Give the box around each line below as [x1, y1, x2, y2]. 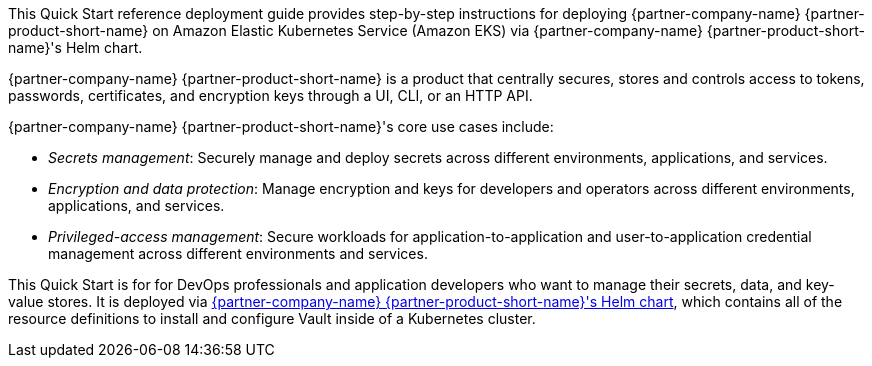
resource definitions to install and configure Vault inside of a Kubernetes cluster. [8, 310, 536, 327]
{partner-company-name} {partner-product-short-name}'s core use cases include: [8, 118, 554, 135]
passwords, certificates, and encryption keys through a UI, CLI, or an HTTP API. [8, 87, 533, 104]
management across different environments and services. [48, 245, 428, 262]
